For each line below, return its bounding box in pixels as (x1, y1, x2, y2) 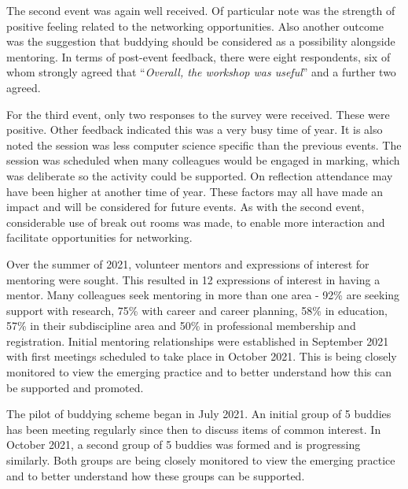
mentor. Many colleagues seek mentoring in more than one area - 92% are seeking (6, 287, 400, 303)
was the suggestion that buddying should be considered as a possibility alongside (6, 33, 395, 50)
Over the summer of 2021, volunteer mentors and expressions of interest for (6, 255, 369, 272)
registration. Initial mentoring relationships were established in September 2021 (6, 332, 389, 349)
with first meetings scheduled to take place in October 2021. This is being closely (6, 348, 397, 365)
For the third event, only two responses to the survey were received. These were (6, 106, 390, 122)
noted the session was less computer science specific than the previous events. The (6, 136, 402, 153)
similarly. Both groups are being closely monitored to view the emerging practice (6, 452, 395, 469)
